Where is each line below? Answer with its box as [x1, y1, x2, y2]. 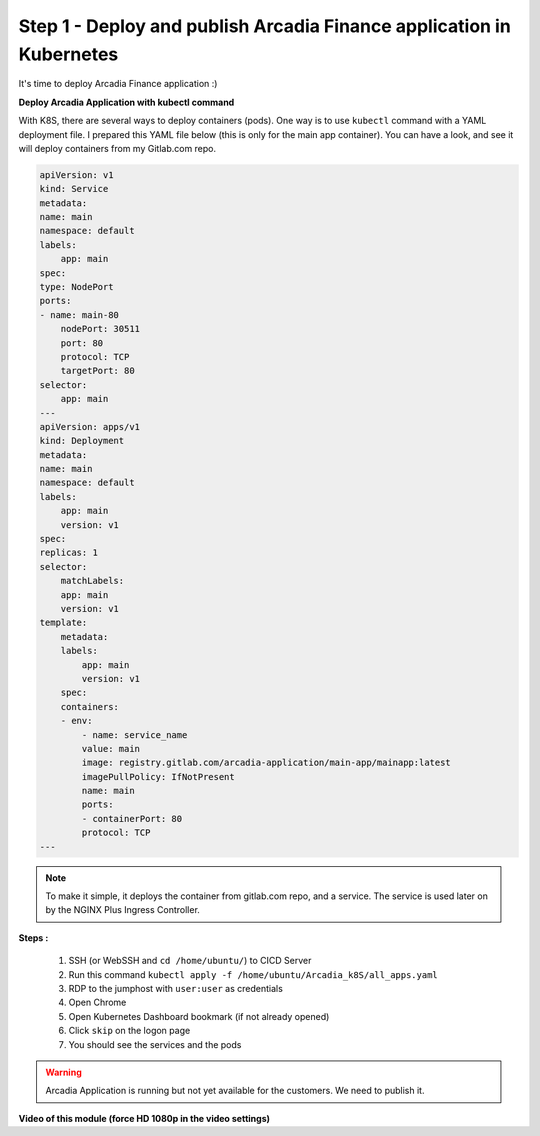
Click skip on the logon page [68, 1025, 191, 1037]
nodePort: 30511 [60, 323, 140, 335]
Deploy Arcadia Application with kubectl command [18, 96, 235, 108]
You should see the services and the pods [68, 1038, 242, 1050]
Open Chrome [68, 996, 127, 1009]
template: [39, 617, 88, 629]
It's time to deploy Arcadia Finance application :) [18, 78, 218, 90]
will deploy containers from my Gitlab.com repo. [18, 142, 217, 154]
